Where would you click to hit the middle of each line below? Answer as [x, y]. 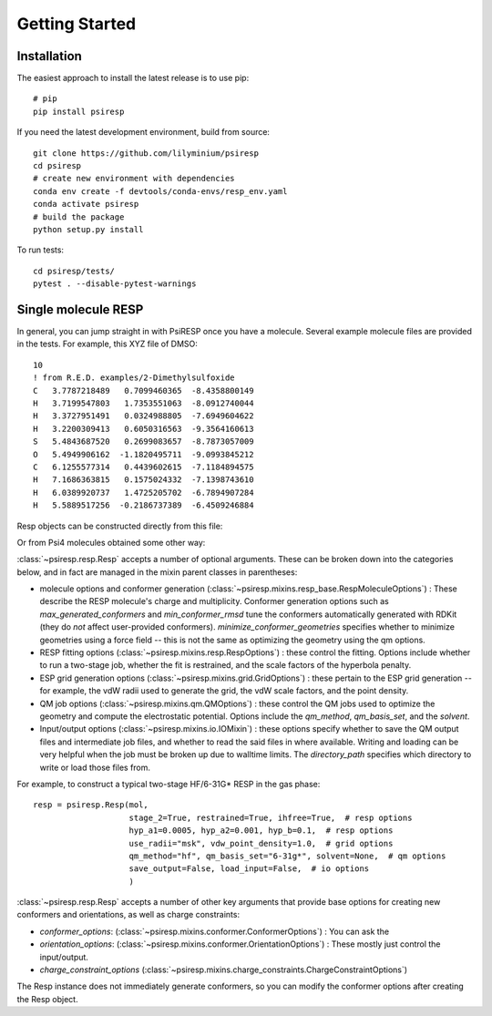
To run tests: [40, 250]
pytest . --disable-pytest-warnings [115, 284]
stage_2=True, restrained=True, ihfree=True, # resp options [271, 817]
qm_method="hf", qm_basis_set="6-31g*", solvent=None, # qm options [287, 856]
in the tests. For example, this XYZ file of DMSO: [107, 344]
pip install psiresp [79, 111]
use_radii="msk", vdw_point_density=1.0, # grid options [261, 843]
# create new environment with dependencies [134, 179]
